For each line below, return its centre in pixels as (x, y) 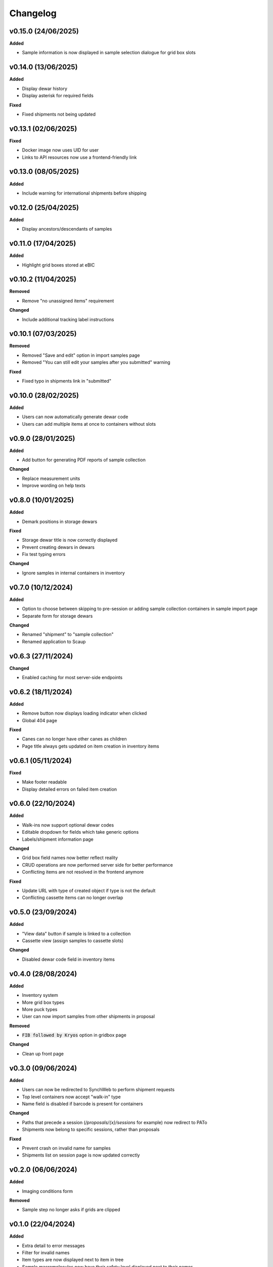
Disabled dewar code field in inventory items (68, 959)
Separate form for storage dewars (57, 616)
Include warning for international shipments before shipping (84, 193)
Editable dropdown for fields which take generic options (80, 832)
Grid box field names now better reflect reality (70, 858)
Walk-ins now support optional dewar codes (68, 825)
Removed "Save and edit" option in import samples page (81, 355)
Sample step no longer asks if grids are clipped (71, 1210)
